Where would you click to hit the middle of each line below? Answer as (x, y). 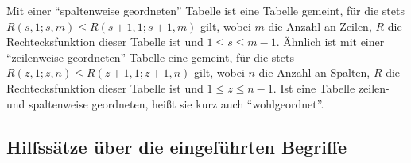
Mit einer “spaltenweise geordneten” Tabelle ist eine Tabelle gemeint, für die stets (205, 10)
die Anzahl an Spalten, (314, 72)
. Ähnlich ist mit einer (330, 42)
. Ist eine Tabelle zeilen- (331, 87)
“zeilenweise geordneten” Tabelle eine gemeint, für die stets (150, 57)
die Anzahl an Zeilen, (320, 26)
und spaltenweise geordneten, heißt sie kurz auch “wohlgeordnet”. (165, 103)
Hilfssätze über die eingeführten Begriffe (177, 146)
